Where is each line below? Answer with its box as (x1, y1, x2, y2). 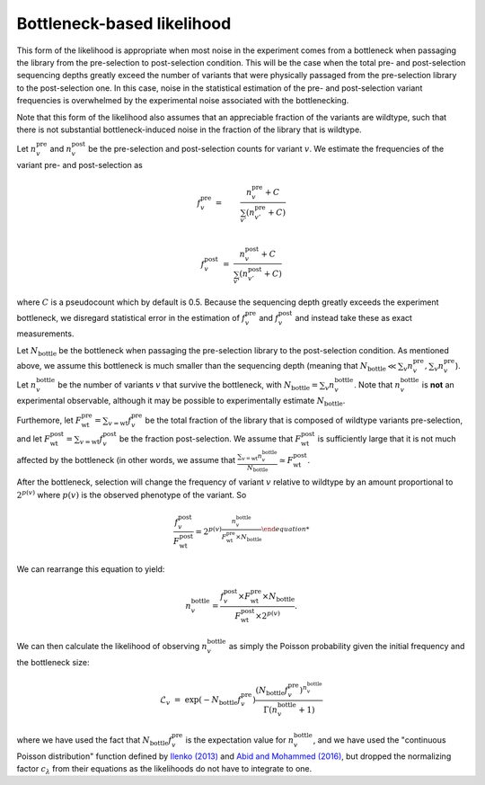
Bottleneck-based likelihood (16, 13, 232, 33)
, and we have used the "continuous (313, 734, 446, 745)
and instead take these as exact (295, 312, 413, 323)
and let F (16, 433, 51, 444)
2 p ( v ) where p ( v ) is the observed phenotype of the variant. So (16, 488, 247, 500)
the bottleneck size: (16, 656, 90, 667)
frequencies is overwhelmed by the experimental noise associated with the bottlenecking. (16, 95, 349, 106)
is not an (421, 379, 455, 390)
